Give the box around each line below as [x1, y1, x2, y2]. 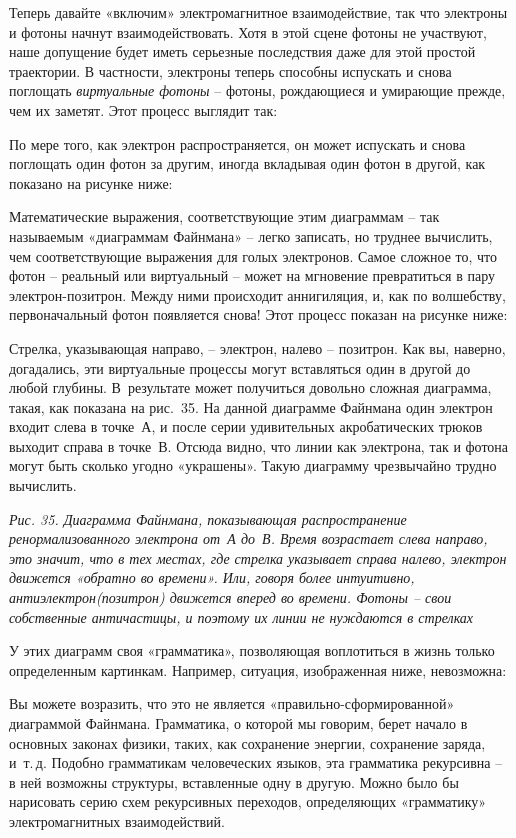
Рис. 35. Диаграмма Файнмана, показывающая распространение [9, 508, 407, 529]
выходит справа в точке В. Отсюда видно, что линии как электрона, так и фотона [9, 435, 509, 456]
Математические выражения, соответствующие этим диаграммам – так [9, 206, 440, 227]
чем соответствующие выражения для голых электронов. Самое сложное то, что [9, 245, 498, 266]
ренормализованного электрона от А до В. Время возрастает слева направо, [9, 528, 488, 549]
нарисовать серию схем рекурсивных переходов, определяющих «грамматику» [9, 791, 487, 812]
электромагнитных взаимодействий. [9, 810, 225, 831]
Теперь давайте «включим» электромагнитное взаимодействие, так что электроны [9, 2, 508, 22]
